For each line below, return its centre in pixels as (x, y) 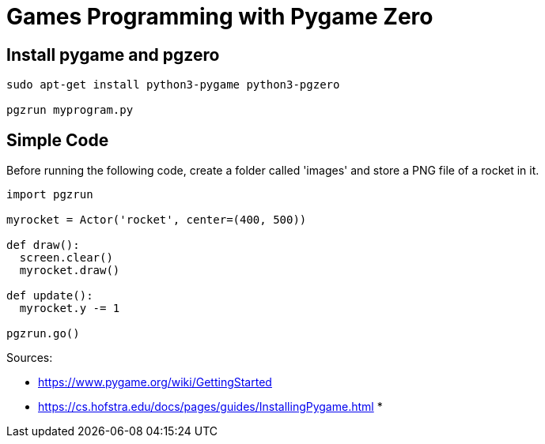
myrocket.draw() (70, 271)
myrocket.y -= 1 (70, 309)
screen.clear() (66, 258)
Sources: (30, 358)
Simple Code (58, 140)
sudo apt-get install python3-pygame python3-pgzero (173, 85)
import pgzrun (50, 195)
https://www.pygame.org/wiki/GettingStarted (155, 382)
